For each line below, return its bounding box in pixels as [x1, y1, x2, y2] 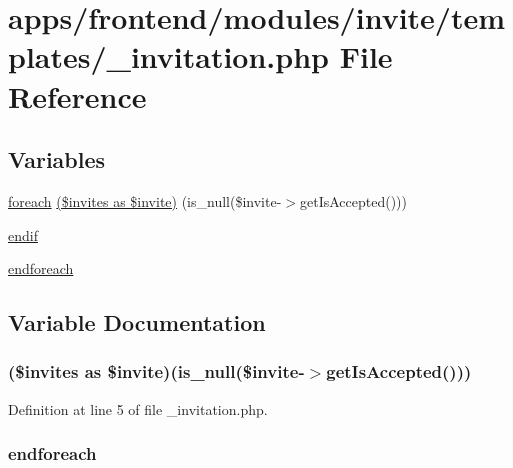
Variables [8, 144, 106, 175]
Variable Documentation [8, 307, 266, 338]
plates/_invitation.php [8, 36, 329, 77]
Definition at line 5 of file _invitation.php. [8, 398, 268, 419]
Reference [8, 75, 147, 116]
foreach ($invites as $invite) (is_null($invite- [8, 190, 282, 211]
